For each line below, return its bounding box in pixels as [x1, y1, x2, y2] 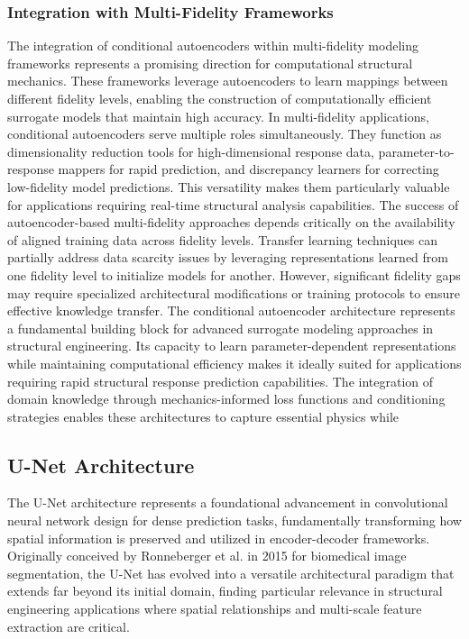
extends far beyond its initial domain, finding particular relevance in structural [7, 581, 443, 600]
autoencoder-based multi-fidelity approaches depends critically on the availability [7, 213, 455, 232]
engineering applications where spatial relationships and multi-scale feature [7, 599, 422, 618]
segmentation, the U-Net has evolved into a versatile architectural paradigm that [7, 563, 455, 582]
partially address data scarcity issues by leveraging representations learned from [7, 248, 448, 267]
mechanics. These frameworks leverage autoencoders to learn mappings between [7, 71, 448, 90]
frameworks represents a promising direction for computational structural [7, 53, 413, 72]
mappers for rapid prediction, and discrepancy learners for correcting [58, 160, 439, 178]
